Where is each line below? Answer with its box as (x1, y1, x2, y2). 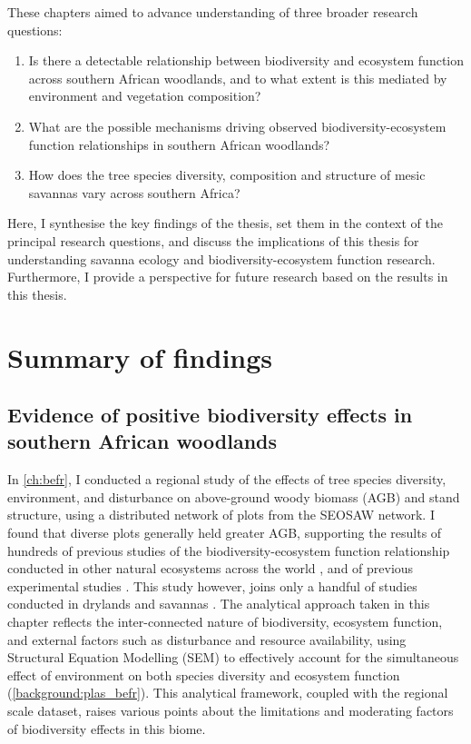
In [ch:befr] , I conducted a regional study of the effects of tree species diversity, (7, 470, 446, 489)
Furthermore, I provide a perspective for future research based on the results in (7, 267, 448, 286)
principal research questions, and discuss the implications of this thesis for (7, 231, 419, 250)
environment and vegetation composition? (28, 86, 261, 105)
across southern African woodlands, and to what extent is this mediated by (28, 68, 447, 87)
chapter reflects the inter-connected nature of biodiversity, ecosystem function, (7, 612, 443, 631)
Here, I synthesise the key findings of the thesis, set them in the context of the (7, 213, 444, 233)
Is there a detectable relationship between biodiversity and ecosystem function (28, 51, 465, 70)
